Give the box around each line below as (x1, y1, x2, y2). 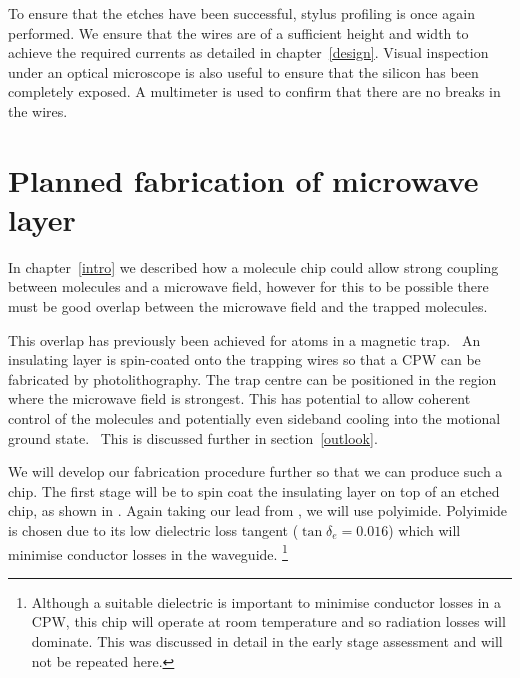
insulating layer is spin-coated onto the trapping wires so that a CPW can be (8, 349, 481, 370)
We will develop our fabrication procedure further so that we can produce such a (8, 461, 503, 482)
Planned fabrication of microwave (8, 159, 479, 200)
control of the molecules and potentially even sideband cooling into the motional (8, 408, 501, 429)
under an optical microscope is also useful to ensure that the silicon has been (8, 61, 479, 82)
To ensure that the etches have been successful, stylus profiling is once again (8, 3, 475, 23)
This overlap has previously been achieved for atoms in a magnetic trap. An (8, 329, 481, 350)
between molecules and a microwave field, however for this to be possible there (8, 276, 489, 297)
